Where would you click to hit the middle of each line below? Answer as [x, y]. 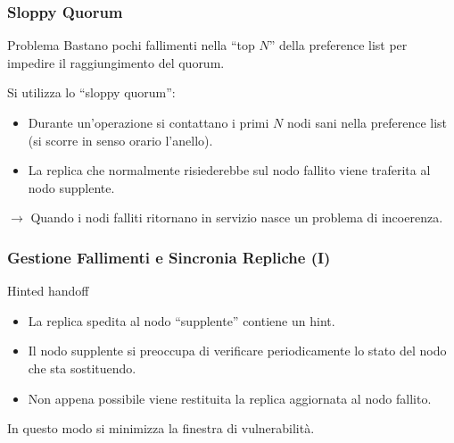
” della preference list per [338, 45]
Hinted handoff [48, 291]
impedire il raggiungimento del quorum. [116, 62]
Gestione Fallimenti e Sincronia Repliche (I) [169, 257]
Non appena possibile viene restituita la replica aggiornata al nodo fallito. [230, 398]
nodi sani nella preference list [367, 122]
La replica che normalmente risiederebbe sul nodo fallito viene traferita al [229, 170]
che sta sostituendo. [82, 368]
